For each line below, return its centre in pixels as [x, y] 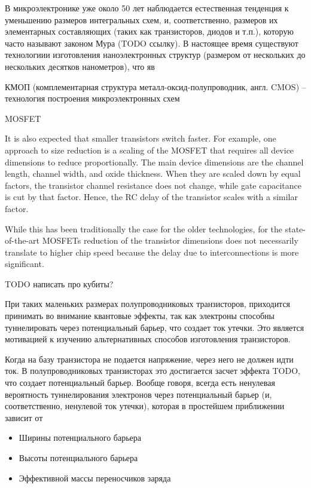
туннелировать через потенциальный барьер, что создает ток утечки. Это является [155, 327]
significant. [25, 264]
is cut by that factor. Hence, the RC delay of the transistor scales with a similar [151, 197]
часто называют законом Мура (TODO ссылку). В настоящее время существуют [152, 43]
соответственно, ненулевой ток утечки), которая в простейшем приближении [145, 406]
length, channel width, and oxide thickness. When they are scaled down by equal [153, 174]
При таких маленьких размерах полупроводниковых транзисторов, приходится [148, 304]
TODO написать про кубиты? [59, 283]
